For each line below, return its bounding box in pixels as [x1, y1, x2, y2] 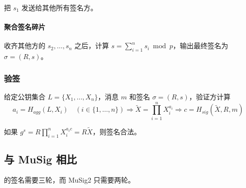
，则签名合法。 [92, 126, 141, 136]
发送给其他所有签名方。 [21, 2, 98, 12]
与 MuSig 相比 [4, 152, 77, 167]
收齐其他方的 [4, 40, 45, 51]
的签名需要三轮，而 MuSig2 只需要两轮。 [4, 174, 135, 185]
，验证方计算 [189, 92, 231, 101]
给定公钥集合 [4, 92, 45, 101]
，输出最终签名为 [173, 40, 228, 51]
